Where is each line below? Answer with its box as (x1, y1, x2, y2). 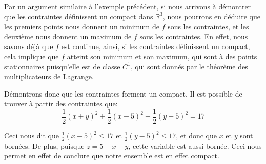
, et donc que (176, 130, 217, 140)
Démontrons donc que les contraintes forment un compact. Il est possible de (4, 88, 242, 99)
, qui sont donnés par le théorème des (130, 61, 248, 72)
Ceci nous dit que (4, 130, 59, 140)
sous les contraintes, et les (168, 21, 249, 32)
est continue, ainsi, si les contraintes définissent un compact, (61, 41, 250, 52)
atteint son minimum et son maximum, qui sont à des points (67, 51, 257, 61)
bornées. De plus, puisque (4, 140, 85, 151)
